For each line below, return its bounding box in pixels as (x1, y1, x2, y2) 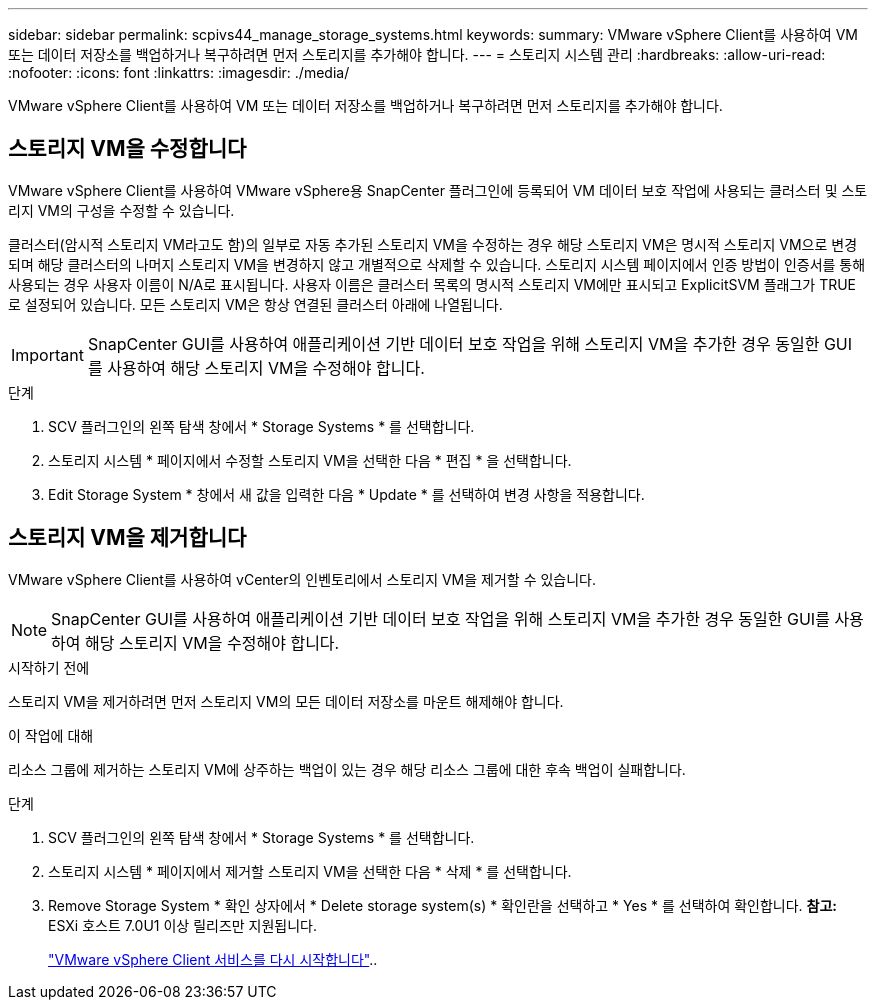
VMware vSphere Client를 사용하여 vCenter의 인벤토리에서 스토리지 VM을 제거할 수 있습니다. (8, 570, 597, 588)
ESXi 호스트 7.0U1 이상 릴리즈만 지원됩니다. (48, 916, 318, 934)
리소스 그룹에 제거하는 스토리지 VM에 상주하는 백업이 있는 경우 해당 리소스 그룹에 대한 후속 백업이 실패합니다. (8, 760, 686, 778)
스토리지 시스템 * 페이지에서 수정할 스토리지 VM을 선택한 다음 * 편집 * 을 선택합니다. (48, 451, 572, 469)
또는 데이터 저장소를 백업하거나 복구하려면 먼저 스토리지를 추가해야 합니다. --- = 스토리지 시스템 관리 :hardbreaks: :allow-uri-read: (8, 46, 826, 63)
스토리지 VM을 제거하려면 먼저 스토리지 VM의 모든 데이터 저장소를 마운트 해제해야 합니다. (8, 692, 564, 710)
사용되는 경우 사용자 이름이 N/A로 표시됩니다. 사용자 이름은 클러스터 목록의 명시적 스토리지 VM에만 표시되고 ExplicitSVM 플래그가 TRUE (8, 275, 857, 293)
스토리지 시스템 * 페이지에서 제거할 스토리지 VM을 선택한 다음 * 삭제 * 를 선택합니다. (48, 862, 572, 880)
